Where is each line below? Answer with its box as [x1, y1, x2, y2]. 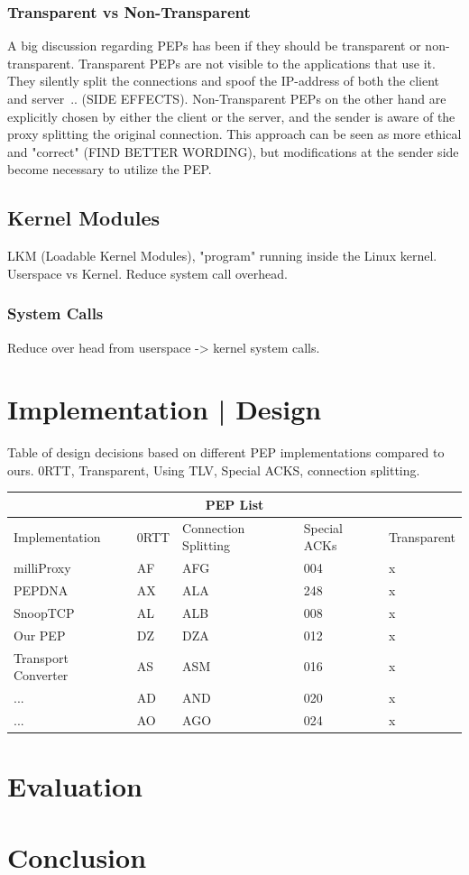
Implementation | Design [7, 391, 322, 428]
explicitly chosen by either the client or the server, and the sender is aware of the [7, 106, 455, 125]
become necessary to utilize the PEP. [7, 160, 212, 179]
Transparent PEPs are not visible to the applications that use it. [78, 53, 436, 72]
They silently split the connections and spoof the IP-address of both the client [7, 71, 440, 90]
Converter [14, 666, 69, 685]
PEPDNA [14, 581, 69, 600]
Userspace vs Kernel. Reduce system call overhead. [7, 263, 288, 282]
